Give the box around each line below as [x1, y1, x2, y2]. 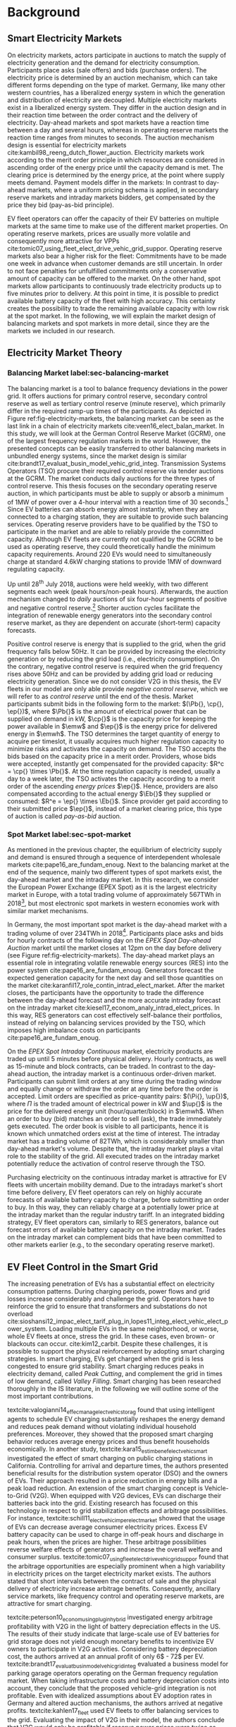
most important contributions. [7, 1392, 94, 1401]
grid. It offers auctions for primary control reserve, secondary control [7, 392, 208, 400]
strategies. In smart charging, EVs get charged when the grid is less [7, 1354, 204, 1363]
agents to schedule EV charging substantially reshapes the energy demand [7, 1414, 225, 1423]
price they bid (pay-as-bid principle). [7, 201, 115, 209]
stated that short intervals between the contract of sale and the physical [7, 1577, 217, 1585]
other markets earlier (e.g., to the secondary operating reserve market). [7, 1241, 215, 1249]
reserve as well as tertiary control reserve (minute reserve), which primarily [7, 399, 226, 407]
